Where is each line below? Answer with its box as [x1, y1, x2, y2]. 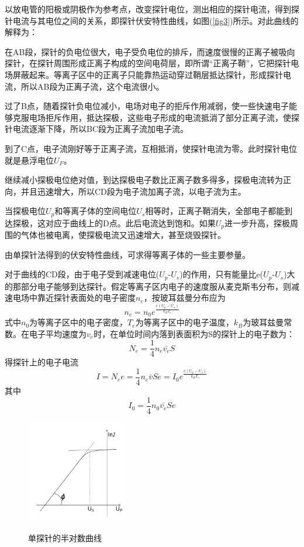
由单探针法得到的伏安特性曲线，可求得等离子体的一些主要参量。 [5, 248, 250, 260]
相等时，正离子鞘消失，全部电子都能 [145, 205, 285, 217]
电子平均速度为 [29, 327, 87, 339]
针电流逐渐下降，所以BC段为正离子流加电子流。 [5, 123, 189, 135]
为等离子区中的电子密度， [29, 316, 128, 328]
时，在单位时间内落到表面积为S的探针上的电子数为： [94, 327, 295, 339]
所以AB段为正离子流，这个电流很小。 [20, 80, 164, 92]
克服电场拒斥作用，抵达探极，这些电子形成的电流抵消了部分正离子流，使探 [12, 111, 299, 123]
